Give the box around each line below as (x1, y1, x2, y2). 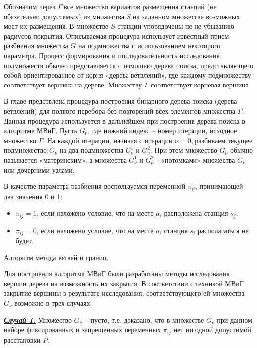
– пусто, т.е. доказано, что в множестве (84, 314, 204, 325)
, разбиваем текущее (191, 135, 253, 145)
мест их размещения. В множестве (4, 21, 109, 31)
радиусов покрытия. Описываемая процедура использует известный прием (4, 30, 229, 41)
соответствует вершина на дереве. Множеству (4, 79, 142, 89)
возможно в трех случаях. (14, 298, 92, 308)
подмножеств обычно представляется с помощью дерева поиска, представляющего (4, 60, 254, 70)
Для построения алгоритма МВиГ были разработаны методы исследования (4, 268, 230, 279)
